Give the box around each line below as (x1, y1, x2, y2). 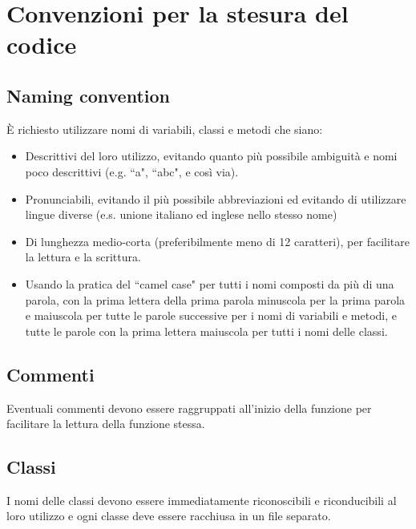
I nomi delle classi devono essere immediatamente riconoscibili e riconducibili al (6, 491, 397, 508)
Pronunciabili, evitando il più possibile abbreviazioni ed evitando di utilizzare (25, 190, 406, 207)
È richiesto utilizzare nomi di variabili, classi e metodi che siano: (6, 120, 323, 137)
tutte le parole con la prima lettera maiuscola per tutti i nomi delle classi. (25, 322, 388, 339)
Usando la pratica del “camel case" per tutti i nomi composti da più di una (25, 275, 394, 292)
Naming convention (6, 83, 171, 107)
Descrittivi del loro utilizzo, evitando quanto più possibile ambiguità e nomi (25, 147, 398, 164)
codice (6, 28, 77, 61)
